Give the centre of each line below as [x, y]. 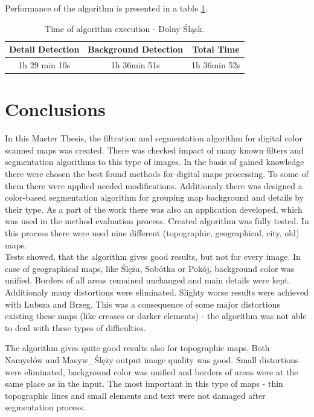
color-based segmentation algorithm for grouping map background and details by [155, 197]
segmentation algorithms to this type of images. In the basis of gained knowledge [155, 162]
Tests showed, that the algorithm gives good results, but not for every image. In [153, 257]
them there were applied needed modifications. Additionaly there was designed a [154, 185]
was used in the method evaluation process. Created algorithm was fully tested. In [157, 221]
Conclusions [55, 109]
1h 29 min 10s [44, 65]
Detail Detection [44, 49]
